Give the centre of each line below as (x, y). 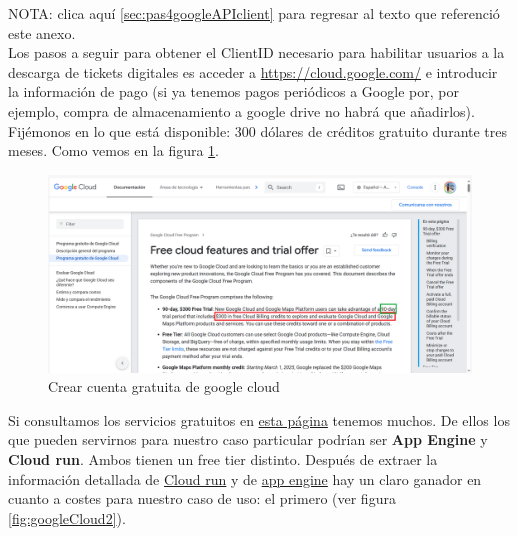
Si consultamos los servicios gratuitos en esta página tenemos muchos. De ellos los (259, 419)
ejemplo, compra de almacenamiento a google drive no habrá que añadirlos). (241, 110)
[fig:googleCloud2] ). (67, 517)
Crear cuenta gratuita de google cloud (164, 386)
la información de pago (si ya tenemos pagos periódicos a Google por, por (233, 91)
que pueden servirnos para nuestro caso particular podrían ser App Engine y (248, 439)
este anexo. (42, 32)
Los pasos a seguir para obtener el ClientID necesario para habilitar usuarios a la (256, 52)
